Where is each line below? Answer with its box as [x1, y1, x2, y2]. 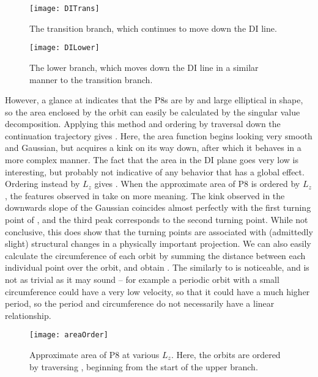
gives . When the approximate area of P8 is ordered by [94, 177, 300, 190]
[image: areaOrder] [29, 331, 108, 340]
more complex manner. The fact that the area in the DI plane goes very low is [5, 153, 298, 166]
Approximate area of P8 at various [29, 348, 160, 361]
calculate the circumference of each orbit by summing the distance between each [5, 249, 306, 262]
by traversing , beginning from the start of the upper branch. [29, 360, 258, 373]
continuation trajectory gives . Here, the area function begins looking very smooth [5, 129, 312, 142]
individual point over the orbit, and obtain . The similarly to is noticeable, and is [5, 261, 309, 274]
